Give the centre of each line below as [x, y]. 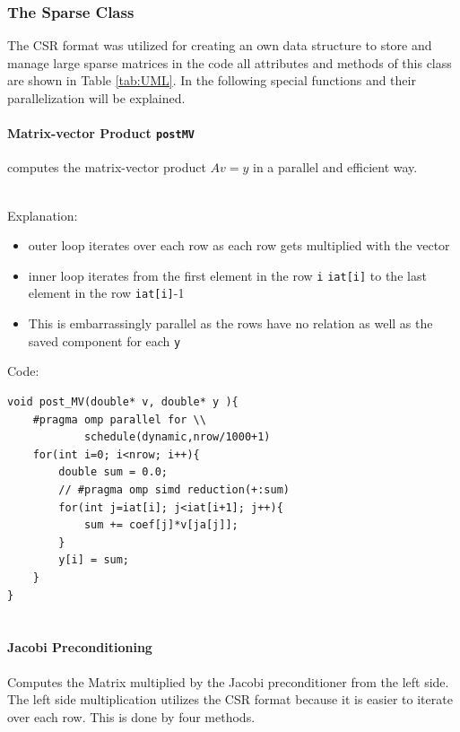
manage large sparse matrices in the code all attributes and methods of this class [230, 62]
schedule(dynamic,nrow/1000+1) [177, 437]
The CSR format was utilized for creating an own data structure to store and [220, 45]
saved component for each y [104, 340]
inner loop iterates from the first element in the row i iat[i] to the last [227, 275]
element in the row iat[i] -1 [106, 293]
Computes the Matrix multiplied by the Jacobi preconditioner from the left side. [228, 681]
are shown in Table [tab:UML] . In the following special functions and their [212, 80]
